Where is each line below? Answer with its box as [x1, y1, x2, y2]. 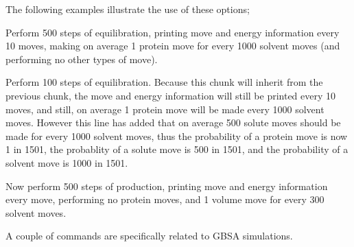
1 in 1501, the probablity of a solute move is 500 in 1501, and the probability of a [5, 142, 349, 156]
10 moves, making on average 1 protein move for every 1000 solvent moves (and [5, 38, 340, 53]
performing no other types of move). [5, 51, 158, 66]
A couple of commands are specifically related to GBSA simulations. [5, 228, 293, 243]
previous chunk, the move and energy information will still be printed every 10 [5, 88, 336, 102]
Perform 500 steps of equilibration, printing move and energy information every [5, 25, 340, 39]
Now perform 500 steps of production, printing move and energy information [5, 178, 328, 193]
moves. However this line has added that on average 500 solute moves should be [5, 115, 341, 130]
